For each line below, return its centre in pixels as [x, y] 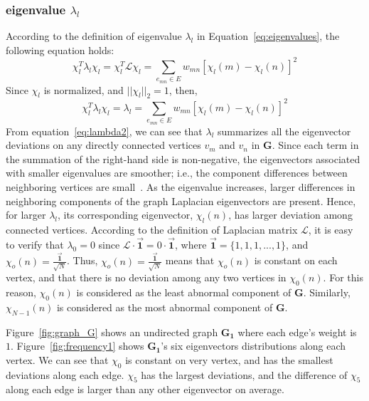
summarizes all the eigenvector [284, 131]
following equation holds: [60, 50]
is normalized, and [84, 89]
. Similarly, [327, 292]
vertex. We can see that [57, 359]
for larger [26, 215]
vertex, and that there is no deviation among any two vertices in [146, 277]
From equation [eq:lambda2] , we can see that [104, 131]
